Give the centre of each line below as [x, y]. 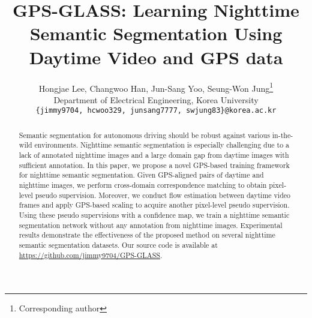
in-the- [283, 135]
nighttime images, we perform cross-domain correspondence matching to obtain [143, 185]
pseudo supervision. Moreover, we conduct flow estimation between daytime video [163, 195]
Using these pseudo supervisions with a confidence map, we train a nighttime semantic [154, 215]
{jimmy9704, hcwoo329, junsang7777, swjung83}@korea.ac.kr [156, 111]
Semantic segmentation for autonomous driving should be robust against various [144, 135]
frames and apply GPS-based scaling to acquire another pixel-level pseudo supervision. [154, 205]
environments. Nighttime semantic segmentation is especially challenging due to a [162, 145]
